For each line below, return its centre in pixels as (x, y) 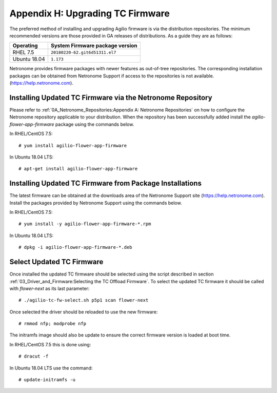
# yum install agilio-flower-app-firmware (73, 145)
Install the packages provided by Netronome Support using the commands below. (96, 203)
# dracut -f (34, 356)
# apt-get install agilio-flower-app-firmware (78, 169)
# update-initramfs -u (47, 380)
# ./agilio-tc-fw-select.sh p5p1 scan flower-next (84, 300)
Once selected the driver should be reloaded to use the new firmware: (84, 312)
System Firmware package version (94, 46)
